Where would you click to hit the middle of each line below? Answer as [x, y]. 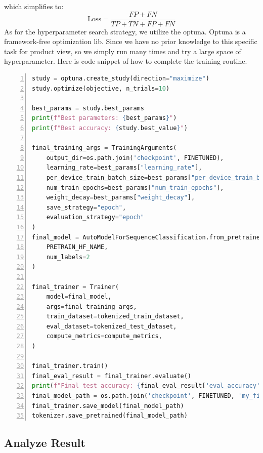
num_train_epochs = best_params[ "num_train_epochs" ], [135, 188]
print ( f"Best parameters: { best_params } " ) [104, 118]
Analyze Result [45, 443]
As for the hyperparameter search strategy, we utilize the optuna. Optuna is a [125, 31]
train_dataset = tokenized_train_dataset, [115, 317]
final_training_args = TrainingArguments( [104, 148]
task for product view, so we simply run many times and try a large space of [123, 51]
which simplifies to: [34, 6]
